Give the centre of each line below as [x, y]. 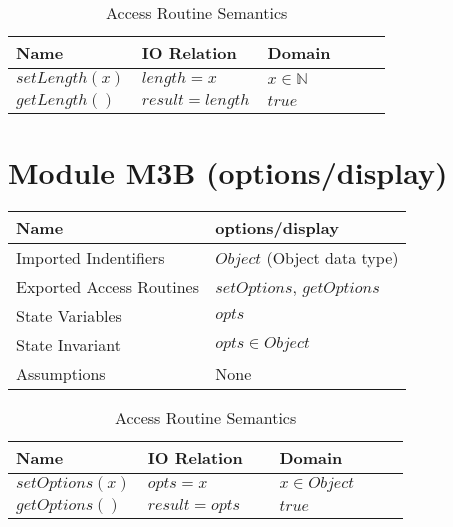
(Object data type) [332, 258]
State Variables [69, 316]
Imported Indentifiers [90, 258]
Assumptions [61, 374]
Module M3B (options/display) [228, 172]
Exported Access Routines [107, 287]
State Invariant [68, 345]
